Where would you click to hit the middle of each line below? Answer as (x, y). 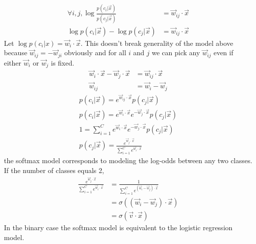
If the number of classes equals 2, (54, 170)
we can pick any (176, 52)
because (16, 52)
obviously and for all (95, 52)
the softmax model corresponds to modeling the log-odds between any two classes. (128, 160)
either (13, 62)
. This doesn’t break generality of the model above (157, 43)
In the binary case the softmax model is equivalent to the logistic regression (118, 227)
